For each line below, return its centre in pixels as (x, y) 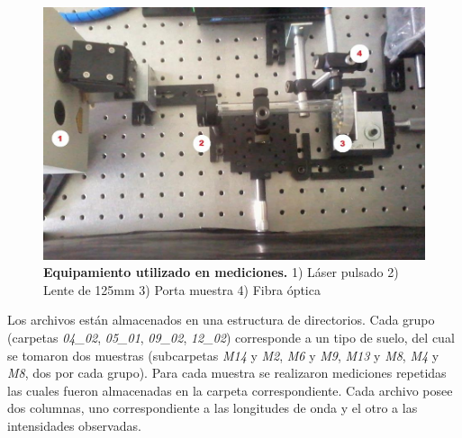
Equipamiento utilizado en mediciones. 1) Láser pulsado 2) (221, 272)
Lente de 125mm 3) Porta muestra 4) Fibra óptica (182, 289)
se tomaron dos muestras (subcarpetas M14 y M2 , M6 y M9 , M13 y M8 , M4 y (223, 355)
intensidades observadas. (74, 425)
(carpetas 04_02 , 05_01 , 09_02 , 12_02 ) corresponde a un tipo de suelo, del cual (231, 338)
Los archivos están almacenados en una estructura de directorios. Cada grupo (221, 320)
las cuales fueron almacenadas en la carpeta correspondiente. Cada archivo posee (230, 390)
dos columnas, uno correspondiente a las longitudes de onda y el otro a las (213, 408)
